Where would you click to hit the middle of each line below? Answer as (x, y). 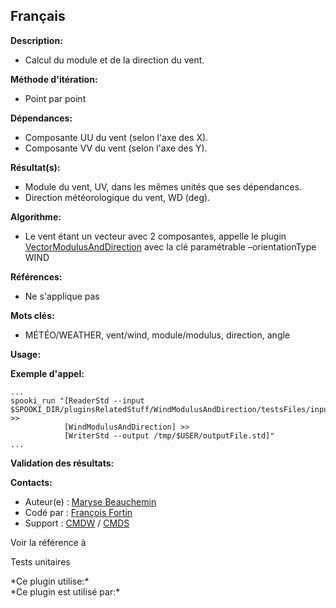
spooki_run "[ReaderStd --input (77, 400)
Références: (36, 276)
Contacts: (31, 482)
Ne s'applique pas (62, 296)
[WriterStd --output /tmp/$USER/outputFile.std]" (169, 435)
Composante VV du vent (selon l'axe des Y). (116, 148)
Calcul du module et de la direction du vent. (114, 60)
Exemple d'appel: (47, 373)
